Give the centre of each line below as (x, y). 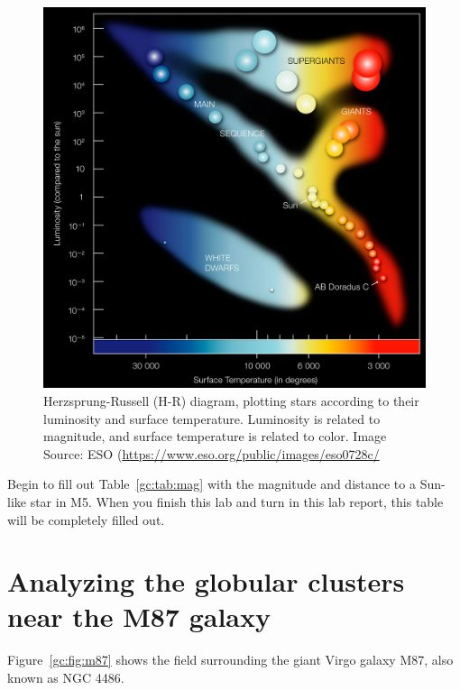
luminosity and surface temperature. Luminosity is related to (212, 418)
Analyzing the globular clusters (206, 581)
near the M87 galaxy (139, 616)
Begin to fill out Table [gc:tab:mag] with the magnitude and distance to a (212, 484)
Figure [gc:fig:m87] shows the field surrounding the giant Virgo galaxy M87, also (230, 660)
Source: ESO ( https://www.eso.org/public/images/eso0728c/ (212, 453)
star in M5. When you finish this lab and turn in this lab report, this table (237, 501)
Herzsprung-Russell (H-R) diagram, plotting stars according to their (231, 400)
